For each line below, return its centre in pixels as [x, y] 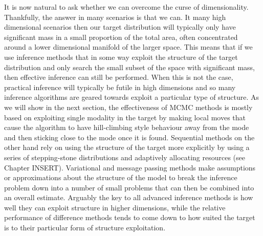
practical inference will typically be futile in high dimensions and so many [120, 87]
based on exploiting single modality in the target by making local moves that [125, 117]
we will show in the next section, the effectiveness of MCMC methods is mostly [128, 107]
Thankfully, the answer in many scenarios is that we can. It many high [115, 17]
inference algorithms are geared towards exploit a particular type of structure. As [132, 97]
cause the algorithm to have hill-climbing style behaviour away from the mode [127, 127]
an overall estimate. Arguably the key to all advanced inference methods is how [129, 197]
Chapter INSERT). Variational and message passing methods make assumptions [130, 167]
